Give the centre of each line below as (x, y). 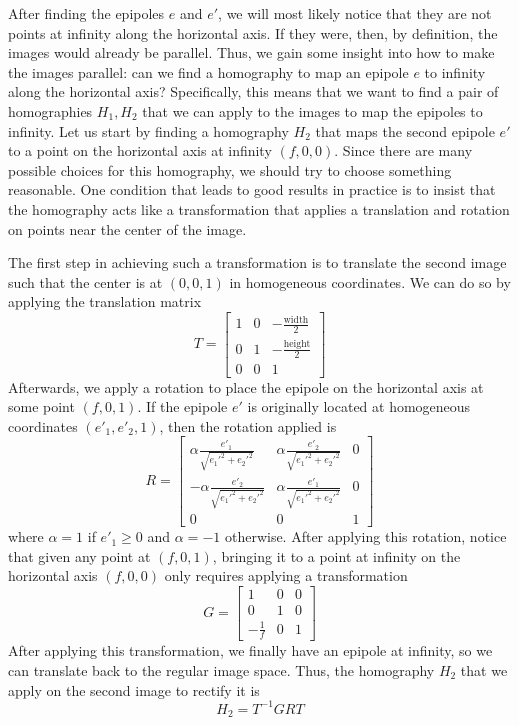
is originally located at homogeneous (359, 406)
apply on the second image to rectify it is (134, 689)
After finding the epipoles (86, 13)
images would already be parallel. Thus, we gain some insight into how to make (251, 52)
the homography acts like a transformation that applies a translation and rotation (259, 208)
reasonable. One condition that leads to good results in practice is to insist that (252, 189)
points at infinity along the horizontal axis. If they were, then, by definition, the (253, 32)
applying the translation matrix (105, 301)
